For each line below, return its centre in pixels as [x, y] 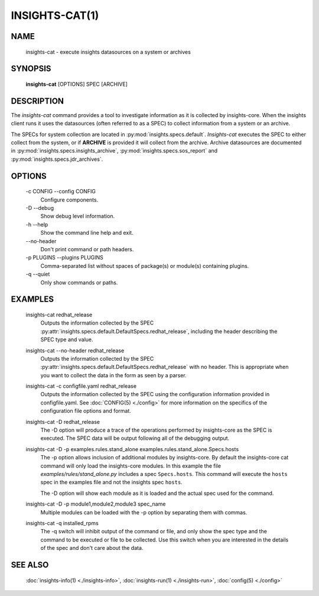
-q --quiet [38, 274]
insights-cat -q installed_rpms [62, 523]
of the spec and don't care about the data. [92, 548]
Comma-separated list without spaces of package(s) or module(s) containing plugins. [145, 265]
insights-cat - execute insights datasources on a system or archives [108, 52]
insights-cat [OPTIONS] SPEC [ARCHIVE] [77, 84]
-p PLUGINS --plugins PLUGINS [64, 258]
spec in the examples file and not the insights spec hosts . [111, 482]
